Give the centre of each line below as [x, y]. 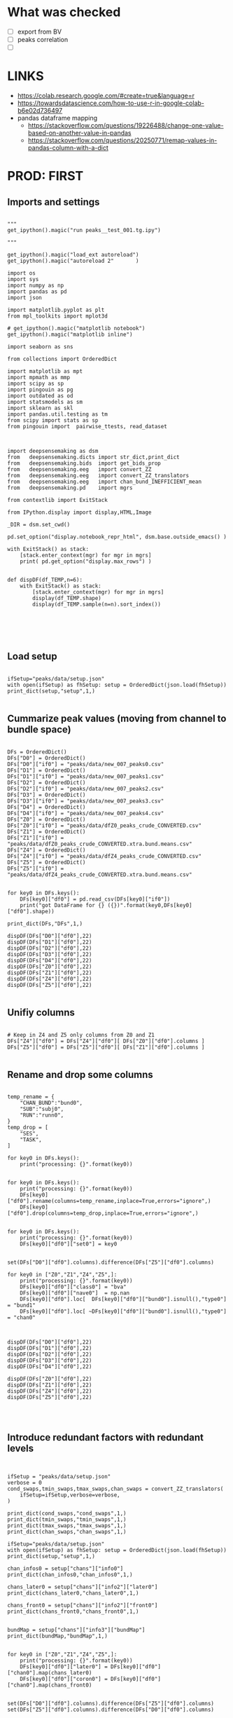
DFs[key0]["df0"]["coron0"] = [64, 1679]
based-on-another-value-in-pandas [79, 133]
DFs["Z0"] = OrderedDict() [47, 819]
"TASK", [31, 1140]
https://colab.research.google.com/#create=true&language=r [106, 96]
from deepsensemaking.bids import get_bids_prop [84, 463]
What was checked [64, 12]
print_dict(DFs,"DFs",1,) [45, 923]
